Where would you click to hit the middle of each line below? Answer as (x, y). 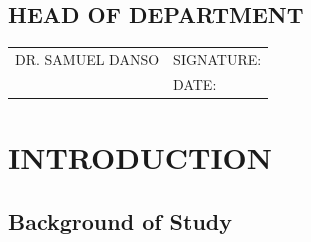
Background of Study (120, 220)
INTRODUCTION (140, 157)
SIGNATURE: (217, 58)
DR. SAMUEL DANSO (87, 58)
